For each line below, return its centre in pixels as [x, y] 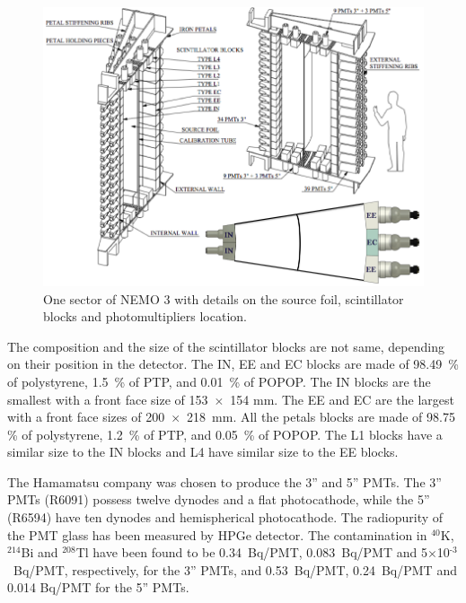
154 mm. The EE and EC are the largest [342, 399]
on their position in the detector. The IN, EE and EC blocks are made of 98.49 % [233, 364]
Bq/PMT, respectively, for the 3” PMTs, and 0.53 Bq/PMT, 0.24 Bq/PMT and [235, 569]
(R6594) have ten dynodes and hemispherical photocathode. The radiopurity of [225, 517]
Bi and [40, 552]
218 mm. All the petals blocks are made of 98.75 [321, 417]
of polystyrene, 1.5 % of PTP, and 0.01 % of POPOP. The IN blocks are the [219, 381]
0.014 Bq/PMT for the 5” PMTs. [98, 587]
